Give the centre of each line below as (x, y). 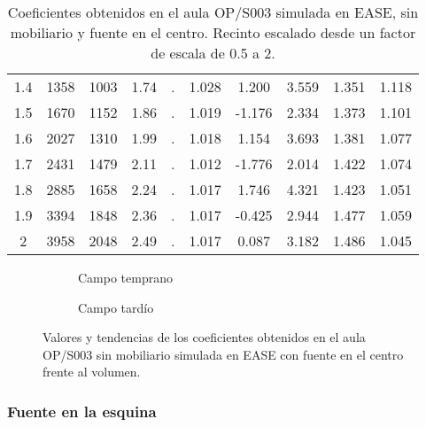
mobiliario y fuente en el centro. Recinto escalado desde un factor (213, 32)
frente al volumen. (92, 372)
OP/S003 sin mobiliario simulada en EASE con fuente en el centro (223, 354)
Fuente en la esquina (82, 411)
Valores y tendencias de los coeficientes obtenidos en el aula (204, 337)
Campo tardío (116, 307)
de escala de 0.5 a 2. (213, 53)
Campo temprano (125, 277)
